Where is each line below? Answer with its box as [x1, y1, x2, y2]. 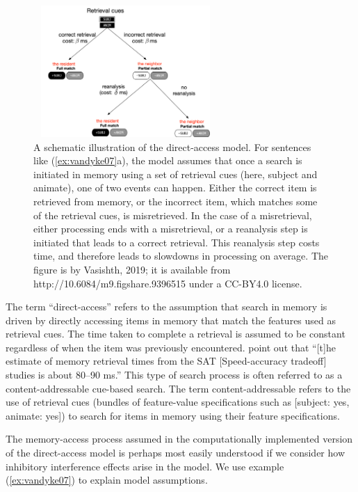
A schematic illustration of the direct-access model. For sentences [33, 139, 311, 154]
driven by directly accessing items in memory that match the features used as [6, 312, 336, 327]
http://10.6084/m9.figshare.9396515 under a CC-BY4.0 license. [33, 276, 302, 290]
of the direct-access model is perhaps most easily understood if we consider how [6, 445, 345, 460]
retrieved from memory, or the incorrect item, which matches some [33, 193, 318, 208]
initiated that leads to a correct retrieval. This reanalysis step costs [33, 235, 320, 249]
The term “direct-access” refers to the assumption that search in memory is [6, 299, 327, 314]
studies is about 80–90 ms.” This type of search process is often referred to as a [6, 367, 343, 382]
